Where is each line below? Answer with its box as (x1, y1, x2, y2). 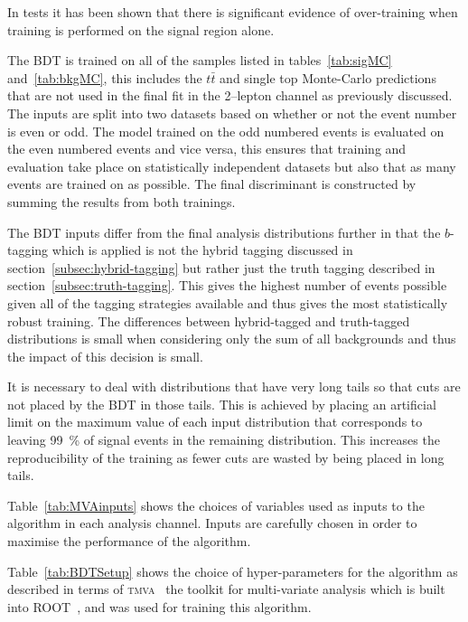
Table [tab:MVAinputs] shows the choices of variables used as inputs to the (7, 495, 425, 514)
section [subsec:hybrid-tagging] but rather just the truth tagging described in (7, 258, 435, 277)
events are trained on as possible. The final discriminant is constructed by (7, 174, 417, 193)
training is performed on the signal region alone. (7, 20, 275, 39)
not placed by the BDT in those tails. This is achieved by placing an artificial (7, 394, 436, 413)
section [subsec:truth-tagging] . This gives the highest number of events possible (7, 276, 447, 295)
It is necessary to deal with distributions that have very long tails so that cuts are (7, 377, 461, 396)
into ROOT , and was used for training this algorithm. (7, 597, 312, 616)
